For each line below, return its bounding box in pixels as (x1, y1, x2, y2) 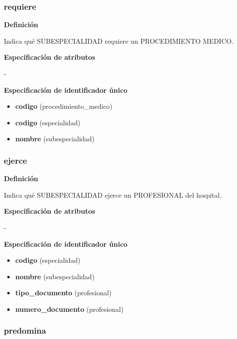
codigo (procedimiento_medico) (15, 101, 113, 111)
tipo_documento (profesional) (15, 288, 112, 298)
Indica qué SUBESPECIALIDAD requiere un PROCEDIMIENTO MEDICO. (4, 35, 234, 46)
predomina (4, 324, 46, 337)
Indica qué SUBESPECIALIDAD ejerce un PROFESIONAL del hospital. (4, 189, 222, 200)
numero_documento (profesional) (15, 304, 124, 314)
